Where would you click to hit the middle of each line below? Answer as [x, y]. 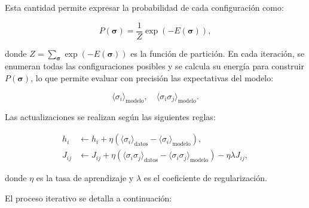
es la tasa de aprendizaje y [85, 178]
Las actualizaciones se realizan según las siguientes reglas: [110, 117]
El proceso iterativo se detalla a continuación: [88, 198]
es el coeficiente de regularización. [205, 178]
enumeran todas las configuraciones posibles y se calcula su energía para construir [154, 66]
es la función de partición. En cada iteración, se [218, 53]
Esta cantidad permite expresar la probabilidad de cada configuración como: [144, 7]
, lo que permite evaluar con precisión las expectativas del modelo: [152, 78]
